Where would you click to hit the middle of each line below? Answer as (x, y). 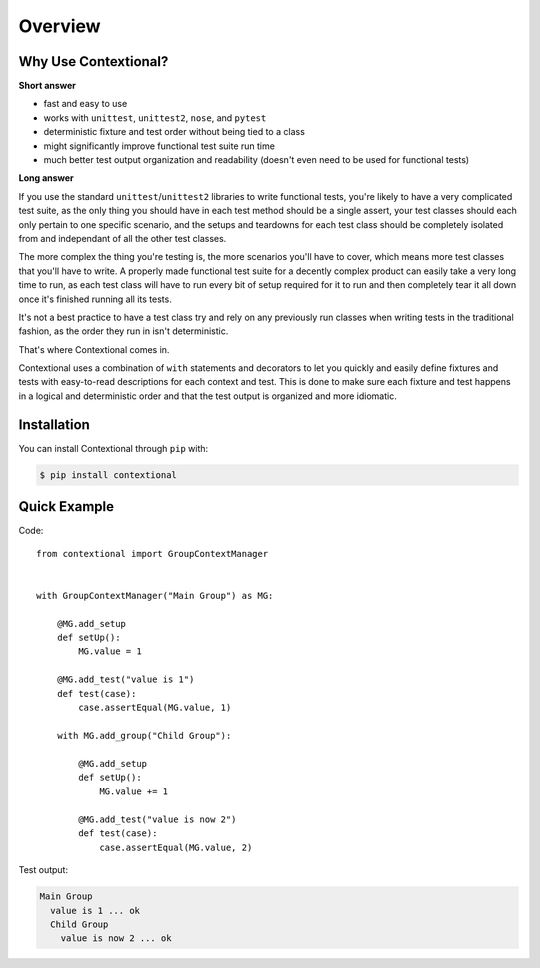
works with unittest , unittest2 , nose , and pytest (155, 117)
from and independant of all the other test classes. (122, 238)
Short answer (47, 86)
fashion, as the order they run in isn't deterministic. (123, 331)
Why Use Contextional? (93, 61)
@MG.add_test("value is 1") (125, 679)
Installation (54, 424)
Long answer (46, 178)
